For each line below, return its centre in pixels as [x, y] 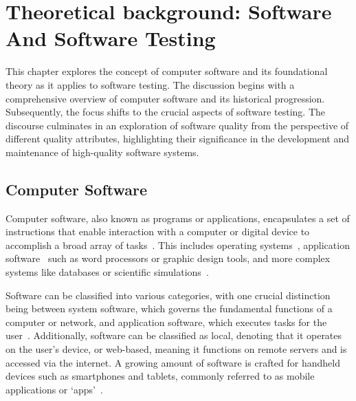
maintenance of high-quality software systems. [102, 152]
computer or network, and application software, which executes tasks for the [166, 322]
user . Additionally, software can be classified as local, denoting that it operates [174, 335]
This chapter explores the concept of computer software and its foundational [167, 71]
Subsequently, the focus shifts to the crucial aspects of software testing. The [166, 112]
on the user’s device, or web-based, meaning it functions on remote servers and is [176, 349]
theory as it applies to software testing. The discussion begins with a [150, 84]
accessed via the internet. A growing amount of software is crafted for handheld [173, 362]
